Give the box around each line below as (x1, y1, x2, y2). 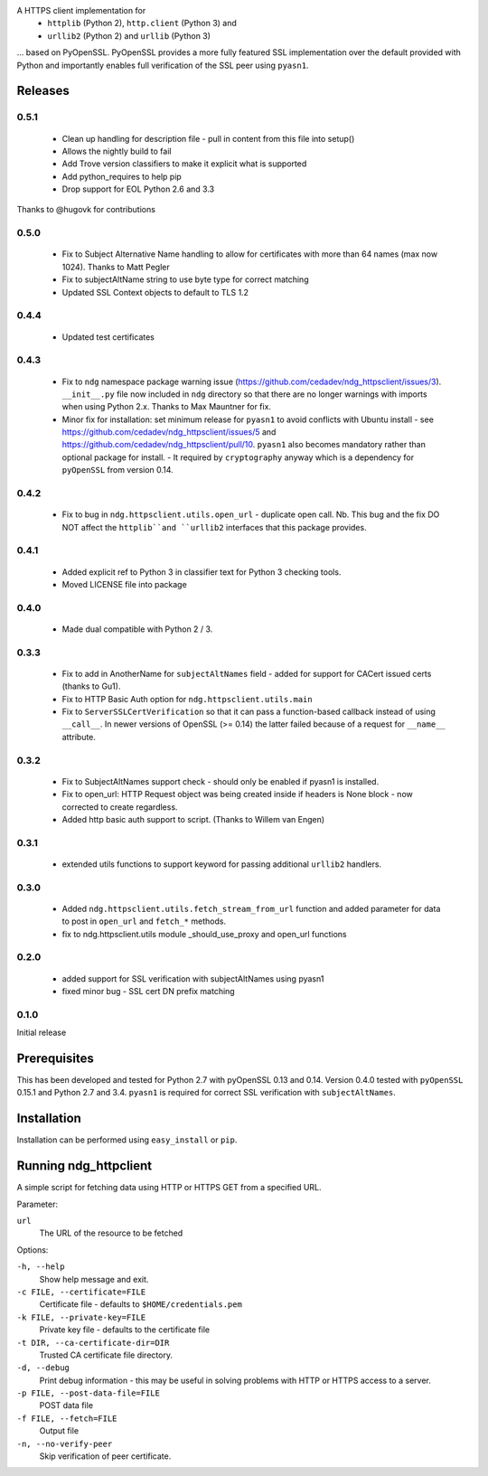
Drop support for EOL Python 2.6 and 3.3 (61, 183, 215, 194)
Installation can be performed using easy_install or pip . (16, 1134, 238, 1145)
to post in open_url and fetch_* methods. (61, 916, 226, 926)
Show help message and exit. (39, 1274, 149, 1284)
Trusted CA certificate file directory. (39, 1349, 174, 1360)
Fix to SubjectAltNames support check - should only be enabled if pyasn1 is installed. (61, 776, 380, 786)
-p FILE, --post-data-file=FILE (16, 1388, 160, 1398)
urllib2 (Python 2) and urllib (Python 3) (47, 30, 211, 41)
